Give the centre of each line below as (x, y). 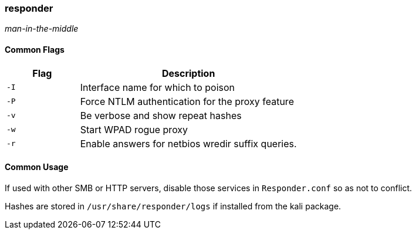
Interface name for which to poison (158, 87)
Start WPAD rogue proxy (134, 129)
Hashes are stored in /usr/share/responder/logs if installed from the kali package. (173, 206)
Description (188, 73)
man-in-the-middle (42, 29)
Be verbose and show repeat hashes (161, 115)
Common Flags (35, 49)
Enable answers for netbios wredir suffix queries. (188, 143)
